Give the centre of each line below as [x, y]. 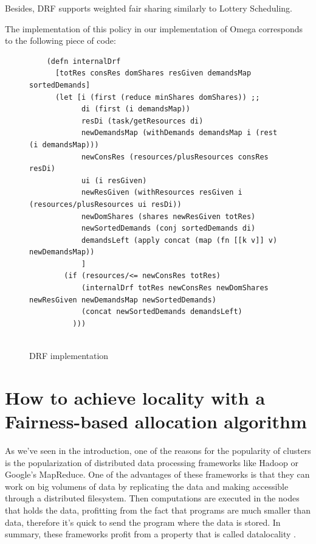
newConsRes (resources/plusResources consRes [175, 157]
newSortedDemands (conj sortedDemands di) [168, 228]
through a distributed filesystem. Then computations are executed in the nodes [152, 498]
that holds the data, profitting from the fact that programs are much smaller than [158, 510]
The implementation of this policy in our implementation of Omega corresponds [154, 28]
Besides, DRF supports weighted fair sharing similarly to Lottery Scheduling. [149, 8]
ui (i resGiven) [114, 180]
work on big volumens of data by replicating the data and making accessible [147, 486]
